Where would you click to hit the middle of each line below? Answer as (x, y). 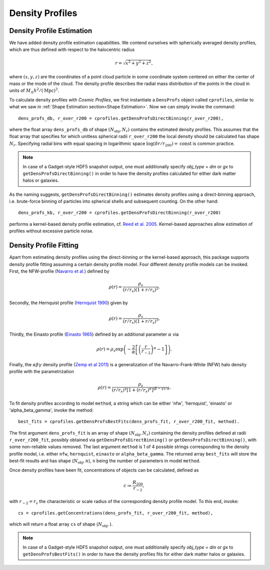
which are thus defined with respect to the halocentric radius (72, 49)
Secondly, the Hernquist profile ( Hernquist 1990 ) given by (69, 303)
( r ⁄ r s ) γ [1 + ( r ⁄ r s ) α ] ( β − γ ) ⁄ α (141, 390)
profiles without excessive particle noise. (51, 231)
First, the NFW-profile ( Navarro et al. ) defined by (59, 271)
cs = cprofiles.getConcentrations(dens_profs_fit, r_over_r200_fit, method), (116, 513)
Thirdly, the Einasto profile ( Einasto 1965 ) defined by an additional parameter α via (94, 334)
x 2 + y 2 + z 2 (138, 63)
